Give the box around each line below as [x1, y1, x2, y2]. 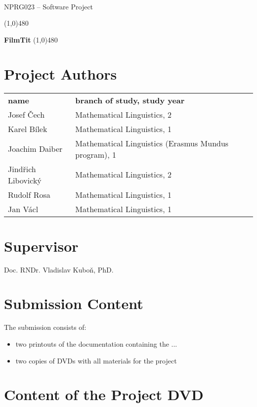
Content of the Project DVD [4, 384, 204, 405]
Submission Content [4, 293, 143, 314]
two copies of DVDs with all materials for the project [15, 355, 177, 365]
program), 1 [75, 148, 117, 160]
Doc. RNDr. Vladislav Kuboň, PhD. [4, 264, 114, 274]
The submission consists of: [4, 322, 86, 332]
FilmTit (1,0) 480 [4, 34, 58, 45]
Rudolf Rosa [8, 188, 50, 200]
